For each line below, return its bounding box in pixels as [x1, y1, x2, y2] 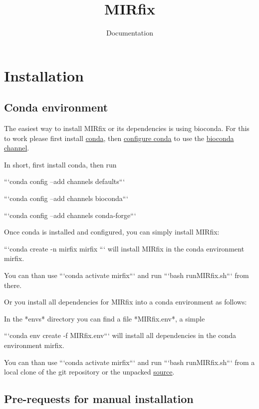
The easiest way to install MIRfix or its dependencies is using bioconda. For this [4, 123, 250, 133]
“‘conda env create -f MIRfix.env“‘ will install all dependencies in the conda [4, 330, 237, 340]
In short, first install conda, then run [4, 159, 117, 169]
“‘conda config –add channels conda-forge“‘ [4, 209, 136, 220]
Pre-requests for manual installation [4, 391, 194, 406]
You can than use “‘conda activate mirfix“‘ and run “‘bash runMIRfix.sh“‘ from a [4, 356, 255, 367]
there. [4, 279, 22, 290]
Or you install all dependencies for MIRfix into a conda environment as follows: [4, 296, 247, 307]
